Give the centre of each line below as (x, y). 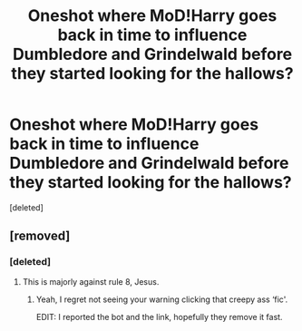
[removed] (40, 236)
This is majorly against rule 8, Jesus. (91, 281)
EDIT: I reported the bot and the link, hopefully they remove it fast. (159, 316)
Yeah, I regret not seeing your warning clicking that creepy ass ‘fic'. (162, 299)
